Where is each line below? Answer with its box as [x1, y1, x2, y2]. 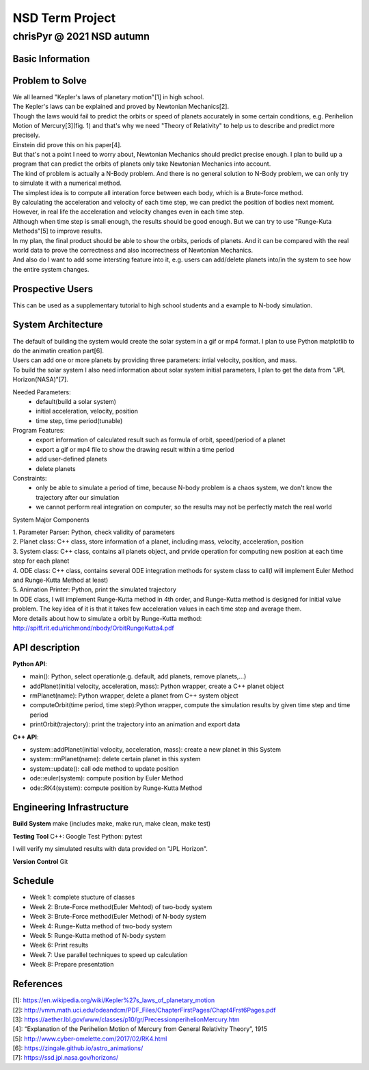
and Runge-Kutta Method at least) [12, 576, 109, 584]
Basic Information [12, 53, 90, 64]
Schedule [12, 875, 55, 887]
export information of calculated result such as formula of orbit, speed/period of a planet [36, 435, 286, 444]
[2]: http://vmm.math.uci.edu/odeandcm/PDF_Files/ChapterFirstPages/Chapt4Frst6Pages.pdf [12, 1006, 276, 1014]
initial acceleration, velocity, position [36, 407, 138, 416]
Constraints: [12, 474, 47, 483]
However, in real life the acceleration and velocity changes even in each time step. [12, 207, 245, 216]
